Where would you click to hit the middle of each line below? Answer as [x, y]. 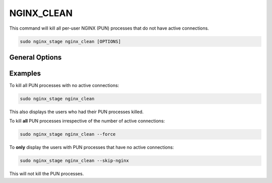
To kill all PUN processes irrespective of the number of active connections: [87, 121]
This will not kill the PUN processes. [47, 174]
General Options [36, 57]
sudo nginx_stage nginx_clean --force [68, 134]
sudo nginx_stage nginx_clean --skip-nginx [75, 161]
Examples [25, 73]
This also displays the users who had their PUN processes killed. [76, 112]
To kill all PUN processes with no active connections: [64, 85]
